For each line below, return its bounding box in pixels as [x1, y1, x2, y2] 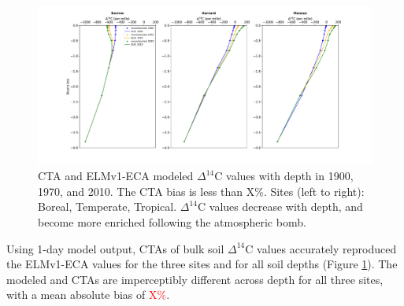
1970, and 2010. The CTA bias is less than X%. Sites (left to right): [38, 182, 365, 199]
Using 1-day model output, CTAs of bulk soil [6, 240, 224, 256]
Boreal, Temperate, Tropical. [38, 198, 177, 215]
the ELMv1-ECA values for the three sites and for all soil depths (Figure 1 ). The [6, 256, 398, 272]
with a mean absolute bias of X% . [6, 286, 170, 303]
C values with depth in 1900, [214, 168, 354, 184]
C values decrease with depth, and [198, 198, 363, 215]
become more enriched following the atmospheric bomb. [38, 214, 306, 230]
